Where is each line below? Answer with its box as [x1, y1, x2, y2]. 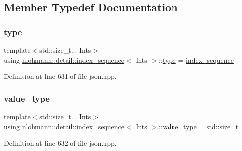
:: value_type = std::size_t [159, 121, 239, 131]
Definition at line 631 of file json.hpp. [4, 71, 117, 81]
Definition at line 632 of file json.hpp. [4, 138, 117, 148]
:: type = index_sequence [159, 54, 234, 65]
